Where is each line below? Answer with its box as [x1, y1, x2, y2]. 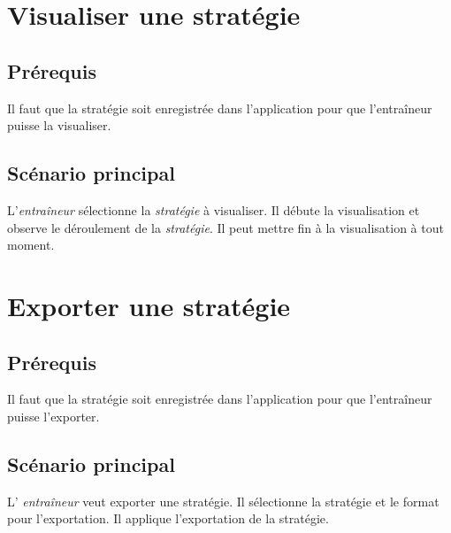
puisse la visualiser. [7, 116, 111, 135]
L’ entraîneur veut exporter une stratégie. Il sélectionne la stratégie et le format [7, 491, 440, 510]
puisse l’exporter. [7, 406, 100, 425]
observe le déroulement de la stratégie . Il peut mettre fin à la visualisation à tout [7, 218, 444, 236]
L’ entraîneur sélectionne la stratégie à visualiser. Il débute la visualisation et [7, 200, 420, 219]
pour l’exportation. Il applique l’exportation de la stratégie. [7, 509, 329, 528]
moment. [7, 236, 55, 254]
